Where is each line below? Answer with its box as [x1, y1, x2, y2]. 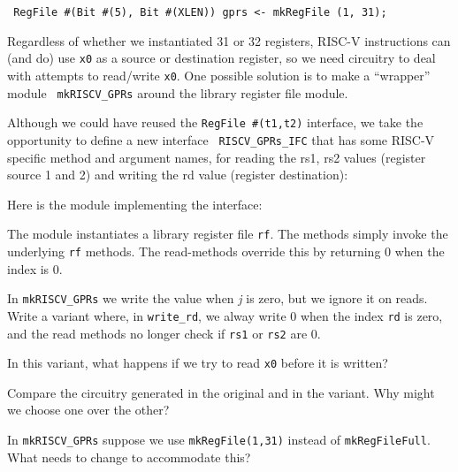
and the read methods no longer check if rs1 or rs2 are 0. [7, 324, 321, 342]
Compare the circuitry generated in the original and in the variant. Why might [7, 383, 435, 401]
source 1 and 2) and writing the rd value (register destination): [7, 165, 348, 184]
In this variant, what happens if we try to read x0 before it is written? [7, 354, 388, 372]
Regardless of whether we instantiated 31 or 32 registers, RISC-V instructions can [7, 31, 451, 49]
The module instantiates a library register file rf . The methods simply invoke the [7, 225, 448, 243]
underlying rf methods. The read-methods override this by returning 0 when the [7, 241, 445, 260]
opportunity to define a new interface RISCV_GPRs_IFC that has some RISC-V [7, 130, 435, 148]
